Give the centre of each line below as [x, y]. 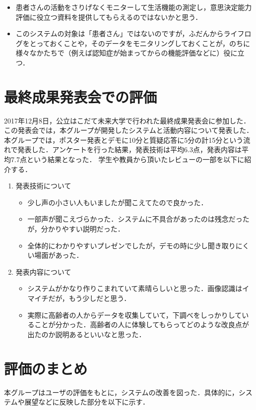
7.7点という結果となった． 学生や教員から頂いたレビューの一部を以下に [128, 159]
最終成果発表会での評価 [81, 96]
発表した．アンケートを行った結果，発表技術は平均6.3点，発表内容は [129, 149]
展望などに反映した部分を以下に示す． [87, 402]
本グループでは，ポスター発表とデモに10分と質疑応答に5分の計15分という [124, 140]
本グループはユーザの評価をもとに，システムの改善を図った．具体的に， [121, 392]
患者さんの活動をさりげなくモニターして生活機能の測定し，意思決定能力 [134, 7]
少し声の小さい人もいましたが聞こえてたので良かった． [118, 202]
